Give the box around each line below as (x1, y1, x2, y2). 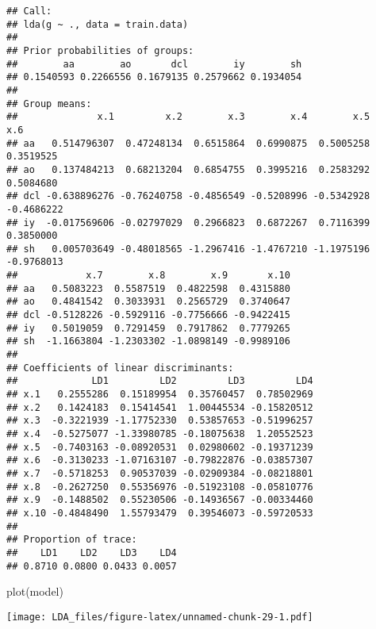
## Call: (6, 6, 52, 17)
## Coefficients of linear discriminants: (6, 362, 234, 374)
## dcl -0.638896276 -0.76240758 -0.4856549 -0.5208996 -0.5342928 (6, 190, 370, 202)
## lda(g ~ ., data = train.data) (6, 18, 189, 30)
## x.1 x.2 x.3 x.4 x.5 (6, 111, 370, 123)
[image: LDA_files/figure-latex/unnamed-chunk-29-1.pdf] (6, 611, 313, 623)
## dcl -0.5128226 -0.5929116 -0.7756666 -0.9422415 (6, 309, 290, 321)
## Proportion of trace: (6, 534, 137, 546)
